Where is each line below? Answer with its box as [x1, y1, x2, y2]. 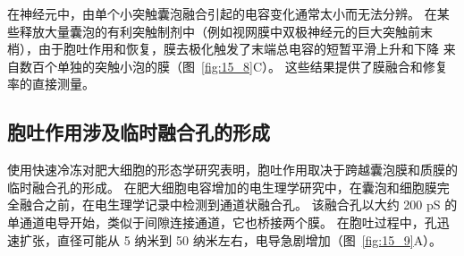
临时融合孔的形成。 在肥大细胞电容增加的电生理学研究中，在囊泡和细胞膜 [7, 177, 437, 196]
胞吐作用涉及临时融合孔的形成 [7, 118, 270, 146]
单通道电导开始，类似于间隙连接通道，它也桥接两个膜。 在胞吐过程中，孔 [7, 212, 437, 231]
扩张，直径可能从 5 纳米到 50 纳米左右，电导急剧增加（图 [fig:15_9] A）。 [19, 230, 443, 249]
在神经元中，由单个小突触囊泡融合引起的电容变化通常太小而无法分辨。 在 [7, 4, 437, 22]
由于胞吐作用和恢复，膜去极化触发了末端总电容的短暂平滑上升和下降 [38, 39, 439, 58]
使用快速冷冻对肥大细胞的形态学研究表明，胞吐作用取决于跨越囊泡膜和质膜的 [7, 160, 458, 179]
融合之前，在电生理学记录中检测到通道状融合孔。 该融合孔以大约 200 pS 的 [19, 195, 458, 214]
